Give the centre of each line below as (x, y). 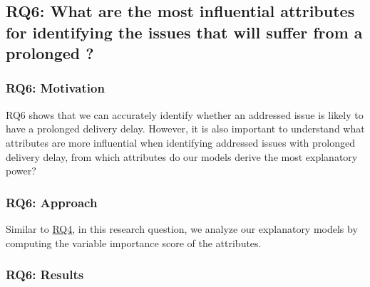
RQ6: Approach (52, 202)
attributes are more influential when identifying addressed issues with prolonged (180, 142)
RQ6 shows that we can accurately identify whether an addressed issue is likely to (185, 114)
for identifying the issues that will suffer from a (184, 32)
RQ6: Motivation (55, 88)
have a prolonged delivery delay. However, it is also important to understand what (185, 129)
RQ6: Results (45, 275)
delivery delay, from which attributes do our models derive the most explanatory (182, 156)
